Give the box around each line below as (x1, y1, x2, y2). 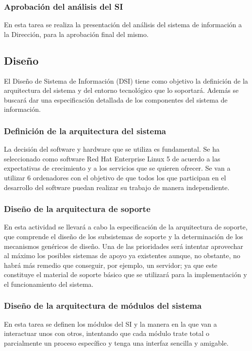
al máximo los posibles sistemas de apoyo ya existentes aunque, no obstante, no (4, 250, 240, 261)
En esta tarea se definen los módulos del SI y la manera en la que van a (4, 318, 217, 329)
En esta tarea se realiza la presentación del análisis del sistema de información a (4, 19, 242, 30)
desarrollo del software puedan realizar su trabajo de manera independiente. (4, 182, 230, 192)
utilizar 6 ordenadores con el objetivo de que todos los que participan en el (4, 172, 226, 182)
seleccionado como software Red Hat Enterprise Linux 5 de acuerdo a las (4, 153, 220, 163)
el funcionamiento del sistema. (4, 279, 94, 289)
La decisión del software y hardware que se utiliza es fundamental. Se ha (4, 144, 219, 154)
